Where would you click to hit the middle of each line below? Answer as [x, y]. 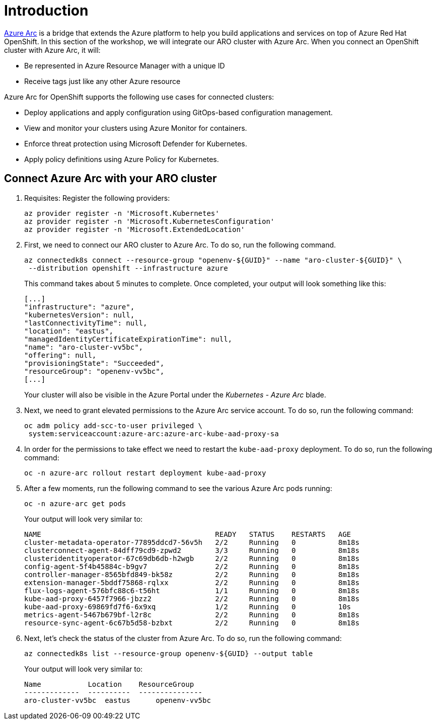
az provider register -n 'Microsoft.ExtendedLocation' [135, 229]
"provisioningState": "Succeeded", [94, 363]
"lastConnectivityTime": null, [86, 323]
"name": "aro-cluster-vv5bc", [84, 347]
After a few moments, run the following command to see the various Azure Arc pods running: [178, 488]
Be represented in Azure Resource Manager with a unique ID [125, 65]
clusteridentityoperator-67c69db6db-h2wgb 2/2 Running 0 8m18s [192, 558]
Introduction [46, 11]
